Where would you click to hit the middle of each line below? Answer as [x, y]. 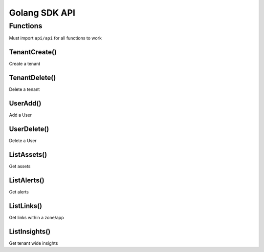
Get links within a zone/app [36, 217]
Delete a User [23, 141]
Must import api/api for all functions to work [55, 38]
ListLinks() [26, 206]
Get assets [20, 166]
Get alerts [19, 192]
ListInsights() [30, 231]
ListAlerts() [27, 180]
